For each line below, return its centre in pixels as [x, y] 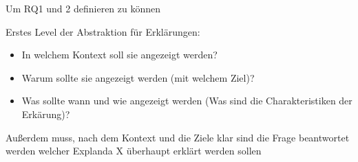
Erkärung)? [46, 114]
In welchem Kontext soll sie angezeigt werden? [119, 55]
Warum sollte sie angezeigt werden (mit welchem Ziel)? [138, 77]
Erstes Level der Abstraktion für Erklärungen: [103, 31]
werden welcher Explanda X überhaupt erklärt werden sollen [134, 151]
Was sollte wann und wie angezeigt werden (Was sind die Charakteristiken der [187, 101]
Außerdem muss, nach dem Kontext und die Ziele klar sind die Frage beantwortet [178, 137]
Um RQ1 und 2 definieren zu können [83, 8]
